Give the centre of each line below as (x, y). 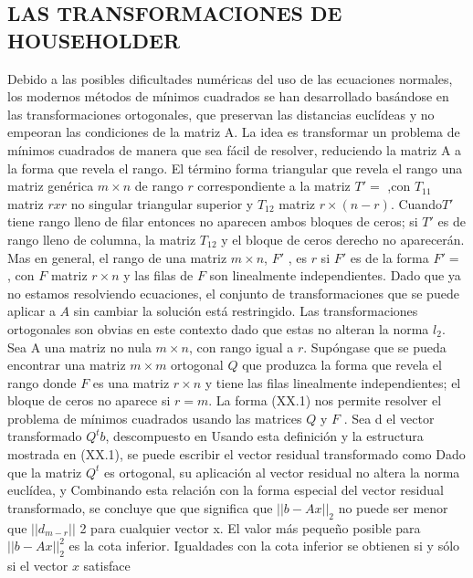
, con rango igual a (241, 347)
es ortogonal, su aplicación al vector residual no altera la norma (282, 472)
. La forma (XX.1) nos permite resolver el (325, 400)
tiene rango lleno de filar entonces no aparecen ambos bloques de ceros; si (213, 221)
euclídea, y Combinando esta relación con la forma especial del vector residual (226, 490)
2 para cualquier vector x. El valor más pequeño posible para (250, 527)
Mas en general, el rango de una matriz (117, 257)
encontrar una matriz (67, 365)
